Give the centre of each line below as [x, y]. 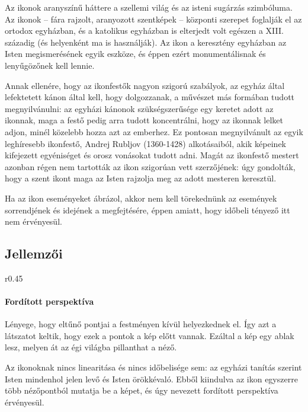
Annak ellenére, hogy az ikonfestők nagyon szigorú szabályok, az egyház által [145, 85]
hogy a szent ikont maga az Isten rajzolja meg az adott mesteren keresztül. [141, 178]
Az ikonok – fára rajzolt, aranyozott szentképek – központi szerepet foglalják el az [153, 19]
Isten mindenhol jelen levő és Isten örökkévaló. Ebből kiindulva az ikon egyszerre [151, 379]
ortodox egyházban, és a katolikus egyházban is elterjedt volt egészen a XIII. [144, 31]
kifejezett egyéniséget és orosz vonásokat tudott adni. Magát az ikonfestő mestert [152, 155]
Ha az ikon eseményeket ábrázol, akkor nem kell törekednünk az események [141, 198]
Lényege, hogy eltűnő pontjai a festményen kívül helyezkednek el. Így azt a [141, 324]
